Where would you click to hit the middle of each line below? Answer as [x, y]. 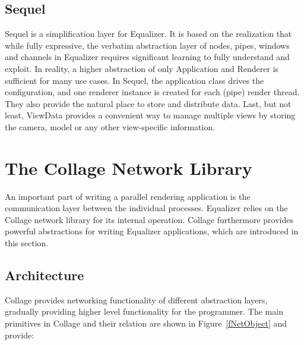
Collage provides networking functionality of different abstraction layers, [136, 299]
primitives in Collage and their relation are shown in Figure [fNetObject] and [146, 323]
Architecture [45, 275]
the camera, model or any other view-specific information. [110, 126]
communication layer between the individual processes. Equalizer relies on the [146, 208]
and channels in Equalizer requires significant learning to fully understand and [147, 57]
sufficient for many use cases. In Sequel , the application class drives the [134, 80]
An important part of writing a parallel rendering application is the [128, 196]
